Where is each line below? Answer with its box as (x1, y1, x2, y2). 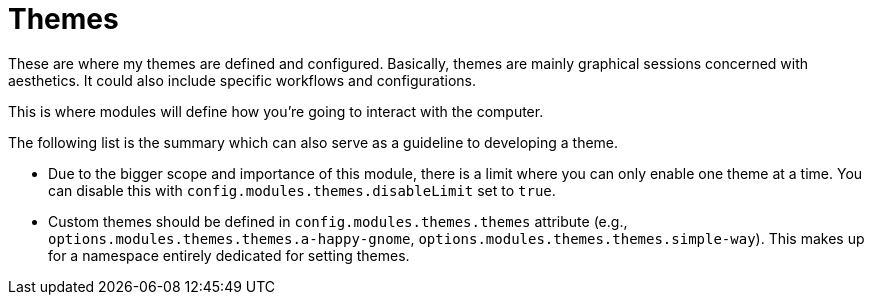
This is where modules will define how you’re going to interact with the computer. (8, 102, 544, 120)
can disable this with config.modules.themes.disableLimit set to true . (48, 181, 556, 199)
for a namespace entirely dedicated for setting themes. (48, 246, 410, 264)
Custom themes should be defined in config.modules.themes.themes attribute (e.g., (48, 212, 628, 230)
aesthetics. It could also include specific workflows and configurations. (8, 71, 477, 89)
